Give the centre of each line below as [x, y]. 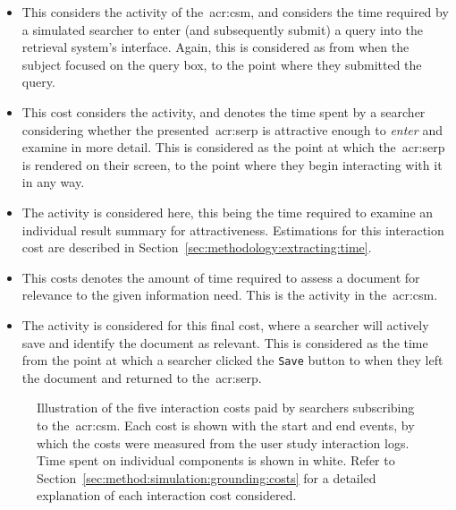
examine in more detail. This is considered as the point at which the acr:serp [233, 147]
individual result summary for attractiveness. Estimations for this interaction [233, 229]
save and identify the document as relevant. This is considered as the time [225, 342]
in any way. [53, 182]
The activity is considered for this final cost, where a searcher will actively [225, 324]
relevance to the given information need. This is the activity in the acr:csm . [230, 295]
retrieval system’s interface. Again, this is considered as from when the [215, 47]
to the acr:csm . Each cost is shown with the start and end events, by [226, 425]
